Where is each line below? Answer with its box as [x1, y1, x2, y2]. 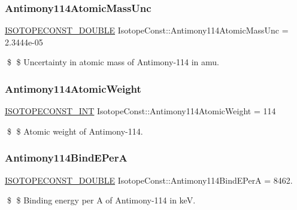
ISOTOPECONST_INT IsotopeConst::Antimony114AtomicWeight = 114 [5, 105, 276, 117]
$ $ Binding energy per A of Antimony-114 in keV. [7, 194, 196, 206]
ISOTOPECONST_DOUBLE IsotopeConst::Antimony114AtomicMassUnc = [5, 24, 289, 36]
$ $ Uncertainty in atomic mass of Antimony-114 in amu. [7, 56, 220, 68]
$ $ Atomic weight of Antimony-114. [7, 124, 143, 137]
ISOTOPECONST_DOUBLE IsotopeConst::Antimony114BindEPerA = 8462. [5, 174, 293, 186]
